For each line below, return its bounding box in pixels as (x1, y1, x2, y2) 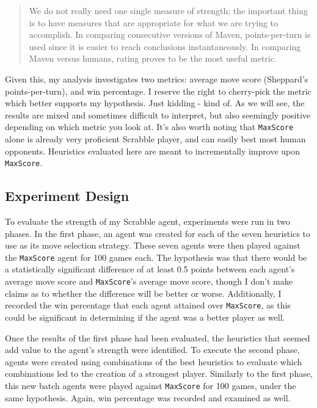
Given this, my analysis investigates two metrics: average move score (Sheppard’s (5, 72, 308, 85)
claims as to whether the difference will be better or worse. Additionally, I (5, 286, 282, 299)
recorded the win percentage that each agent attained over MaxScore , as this (5, 299, 291, 311)
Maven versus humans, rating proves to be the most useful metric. (29, 52, 277, 65)
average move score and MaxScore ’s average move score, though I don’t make (5, 275, 293, 288)
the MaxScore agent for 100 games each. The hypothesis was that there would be (5, 250, 307, 263)
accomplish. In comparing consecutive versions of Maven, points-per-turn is (29, 28, 311, 41)
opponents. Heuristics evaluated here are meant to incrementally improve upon (5, 144, 301, 157)
